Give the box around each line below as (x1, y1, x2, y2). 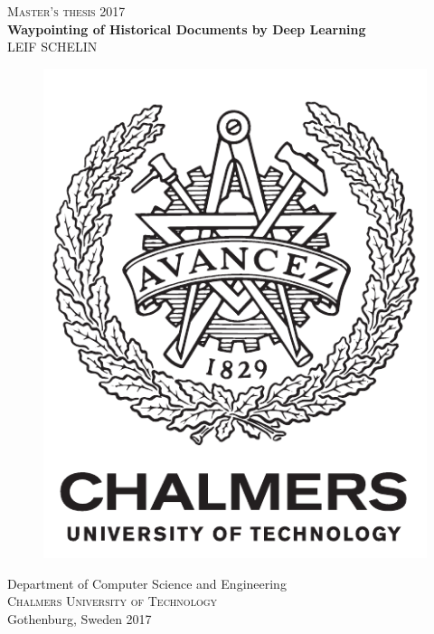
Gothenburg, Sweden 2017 (7, 609, 152, 628)
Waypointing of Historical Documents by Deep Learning (7, 19, 366, 38)
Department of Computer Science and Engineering (7, 573, 287, 592)
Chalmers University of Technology (7, 591, 218, 610)
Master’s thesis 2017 (7, 2, 126, 20)
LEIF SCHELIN (7, 37, 98, 56)
